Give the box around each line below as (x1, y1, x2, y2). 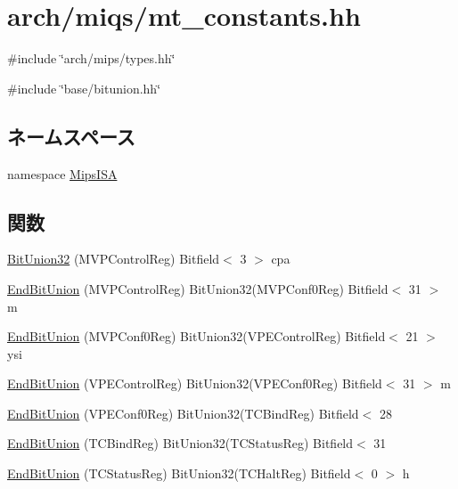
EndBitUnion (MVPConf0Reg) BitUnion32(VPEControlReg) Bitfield (7, 327, 386, 346)
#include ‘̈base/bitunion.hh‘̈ (7, 78, 161, 97)
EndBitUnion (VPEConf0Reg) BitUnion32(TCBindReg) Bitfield (7, 403, 359, 422)
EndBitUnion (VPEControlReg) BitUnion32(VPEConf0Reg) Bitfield (7, 374, 382, 393)
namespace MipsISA (7, 164, 118, 183)
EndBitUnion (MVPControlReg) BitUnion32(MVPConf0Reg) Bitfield (7, 279, 388, 297)
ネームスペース (7, 122, 135, 150)
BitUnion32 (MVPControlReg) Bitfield (7, 249, 220, 268)
